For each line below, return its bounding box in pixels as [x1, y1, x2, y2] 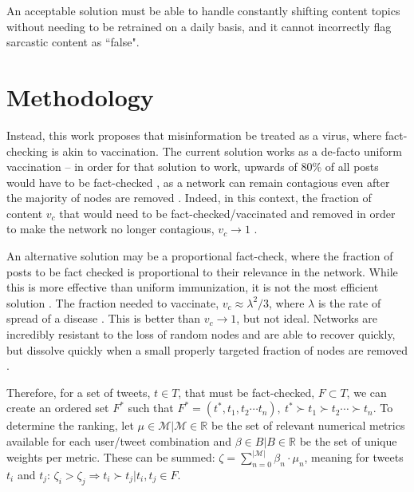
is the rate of [317, 294, 381, 311]
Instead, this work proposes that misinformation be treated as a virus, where [6, 126, 382, 143]
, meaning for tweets [304, 449, 404, 466]
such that [128, 399, 174, 416]
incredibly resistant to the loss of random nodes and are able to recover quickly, [6, 326, 396, 343]
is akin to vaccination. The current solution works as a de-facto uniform [51, 142, 402, 159]
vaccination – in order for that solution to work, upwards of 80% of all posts [6, 158, 379, 175]
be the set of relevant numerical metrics [211, 417, 405, 434]
